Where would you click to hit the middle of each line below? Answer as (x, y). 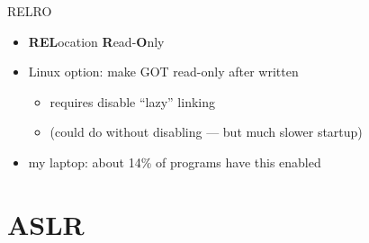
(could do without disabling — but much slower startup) (206, 132)
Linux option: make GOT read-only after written (163, 72)
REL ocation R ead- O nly (96, 41)
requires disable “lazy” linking (133, 101)
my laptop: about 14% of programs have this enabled (175, 162)
